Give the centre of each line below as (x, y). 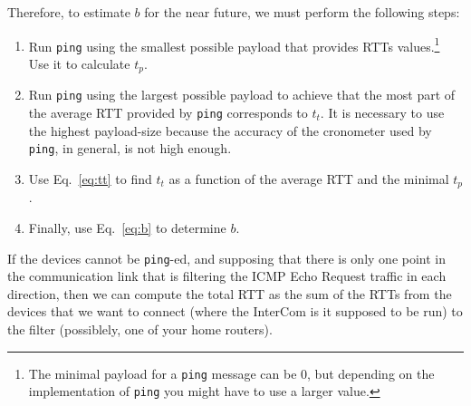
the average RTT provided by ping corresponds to (168, 113)
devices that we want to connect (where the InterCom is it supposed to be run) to (235, 311)
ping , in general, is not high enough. (130, 148)
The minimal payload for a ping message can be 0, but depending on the (231, 373)
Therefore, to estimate (69, 12)
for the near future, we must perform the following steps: (302, 12)
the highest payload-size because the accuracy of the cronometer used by (230, 130)
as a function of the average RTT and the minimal (309, 178)
